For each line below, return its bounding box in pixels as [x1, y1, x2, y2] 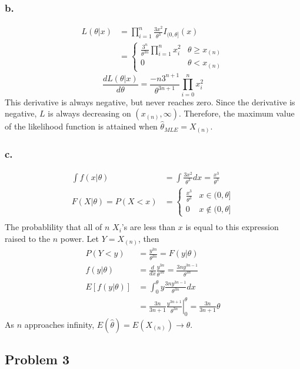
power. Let [60, 232, 99, 244]
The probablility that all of [5, 221, 102, 233]
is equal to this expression [185, 221, 279, 233]
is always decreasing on [48, 107, 131, 119]
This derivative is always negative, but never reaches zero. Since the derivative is [5, 95, 295, 108]
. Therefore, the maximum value [178, 107, 295, 119]
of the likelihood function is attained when [5, 120, 158, 132]
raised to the [5, 232, 51, 244]
